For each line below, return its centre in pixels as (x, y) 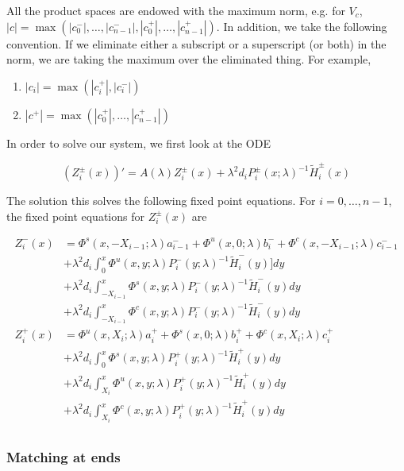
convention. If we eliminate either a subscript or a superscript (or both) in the (196, 43)
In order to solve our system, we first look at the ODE (139, 143)
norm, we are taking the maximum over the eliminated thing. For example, (189, 59)
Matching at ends (63, 456)
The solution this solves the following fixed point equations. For (161, 201)
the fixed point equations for (75, 216)
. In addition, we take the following (302, 26)
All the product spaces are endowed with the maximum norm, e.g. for (176, 10)
